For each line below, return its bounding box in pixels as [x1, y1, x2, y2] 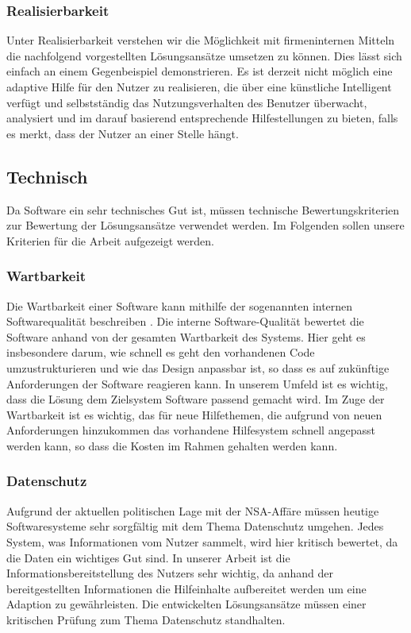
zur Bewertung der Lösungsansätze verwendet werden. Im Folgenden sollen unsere [6, 217, 405, 234]
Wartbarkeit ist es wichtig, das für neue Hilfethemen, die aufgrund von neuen [6, 406, 382, 423]
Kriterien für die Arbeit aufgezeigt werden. [6, 232, 214, 249]
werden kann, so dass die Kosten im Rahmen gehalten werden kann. [6, 437, 338, 454]
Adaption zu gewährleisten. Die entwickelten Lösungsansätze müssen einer [6, 596, 367, 612]
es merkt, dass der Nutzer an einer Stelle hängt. [6, 125, 239, 141]
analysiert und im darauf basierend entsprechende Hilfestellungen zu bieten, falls [6, 110, 398, 126]
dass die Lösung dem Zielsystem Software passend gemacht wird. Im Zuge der [6, 391, 385, 407]
